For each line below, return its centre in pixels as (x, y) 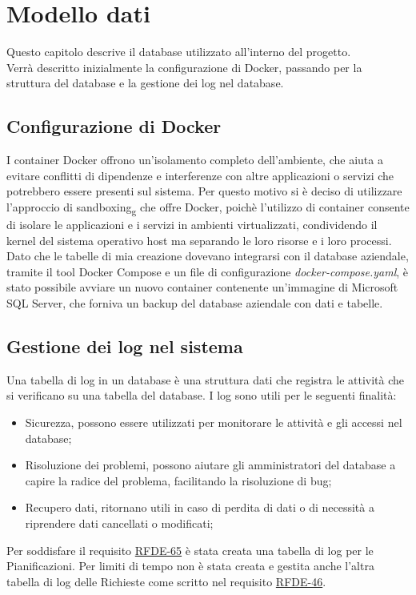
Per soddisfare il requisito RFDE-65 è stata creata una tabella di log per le (190, 550)
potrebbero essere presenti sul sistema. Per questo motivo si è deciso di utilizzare (204, 191)
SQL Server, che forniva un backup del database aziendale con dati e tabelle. (195, 302)
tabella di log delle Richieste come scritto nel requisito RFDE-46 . (166, 581)
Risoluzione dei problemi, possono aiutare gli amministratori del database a (210, 465)
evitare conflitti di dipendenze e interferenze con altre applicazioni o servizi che (200, 175)
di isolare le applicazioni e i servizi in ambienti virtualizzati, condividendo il (192, 225)
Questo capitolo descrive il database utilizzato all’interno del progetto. (179, 52)
